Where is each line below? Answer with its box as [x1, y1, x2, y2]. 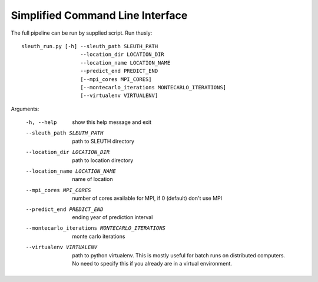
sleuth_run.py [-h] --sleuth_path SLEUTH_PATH [21, 43, 158, 49]
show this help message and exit [72, 119, 151, 126]
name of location [72, 176, 113, 183]
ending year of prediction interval [72, 213, 153, 220]
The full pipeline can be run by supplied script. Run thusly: [11, 29, 153, 36]
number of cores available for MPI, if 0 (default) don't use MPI [72, 194, 223, 202]
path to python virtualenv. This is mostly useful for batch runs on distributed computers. [72, 251, 286, 258]
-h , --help [25, 119, 57, 126]
